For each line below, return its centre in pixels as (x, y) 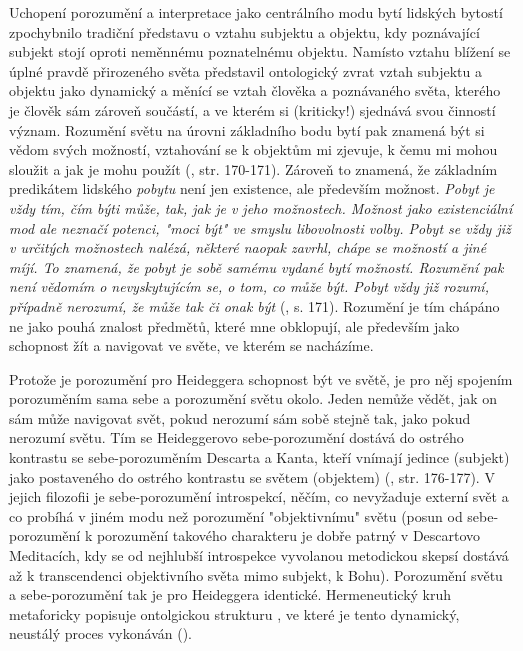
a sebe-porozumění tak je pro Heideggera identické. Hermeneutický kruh (230, 594)
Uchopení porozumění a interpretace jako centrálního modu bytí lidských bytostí (256, 12)
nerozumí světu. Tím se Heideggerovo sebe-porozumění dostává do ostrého (236, 437)
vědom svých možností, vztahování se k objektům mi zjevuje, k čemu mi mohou (253, 149)
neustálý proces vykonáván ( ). (100, 633)
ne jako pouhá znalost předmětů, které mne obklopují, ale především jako (234, 325)
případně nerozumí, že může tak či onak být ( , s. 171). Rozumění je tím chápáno (254, 305)
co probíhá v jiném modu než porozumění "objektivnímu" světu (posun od (236, 515)
